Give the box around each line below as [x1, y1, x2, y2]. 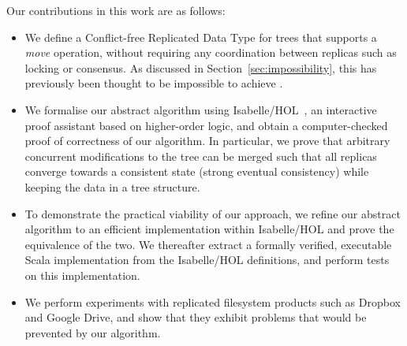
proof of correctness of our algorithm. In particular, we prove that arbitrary [24, 132, 390, 149]
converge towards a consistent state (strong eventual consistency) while [24, 163, 369, 180]
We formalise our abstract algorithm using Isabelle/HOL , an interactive [24, 101, 377, 117]
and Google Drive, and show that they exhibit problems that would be [24, 309, 367, 326]
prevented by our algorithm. [24, 324, 161, 340]
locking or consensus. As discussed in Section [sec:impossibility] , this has [24, 59, 377, 76]
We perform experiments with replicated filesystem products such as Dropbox [24, 293, 401, 310]
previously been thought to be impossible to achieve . [24, 75, 283, 91]
